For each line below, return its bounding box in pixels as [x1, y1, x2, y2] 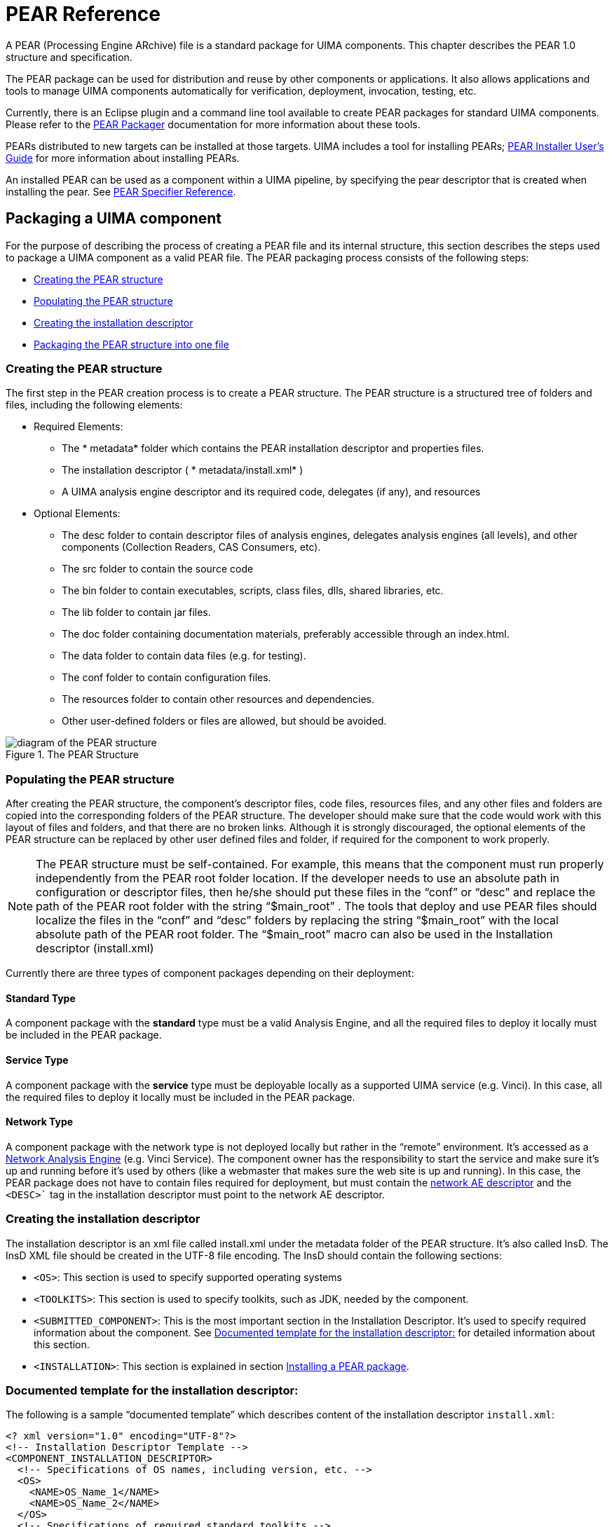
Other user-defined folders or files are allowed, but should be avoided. [62, 715, 387, 727]
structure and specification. [6, 50, 132, 63]
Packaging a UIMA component [6, 210, 222, 228]
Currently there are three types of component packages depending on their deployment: [6, 967, 414, 980]
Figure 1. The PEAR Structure [6, 748, 139, 761]
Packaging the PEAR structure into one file [34, 338, 229, 350]
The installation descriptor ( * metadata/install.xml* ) [62, 464, 303, 477]
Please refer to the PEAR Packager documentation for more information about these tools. [6, 118, 421, 130]
